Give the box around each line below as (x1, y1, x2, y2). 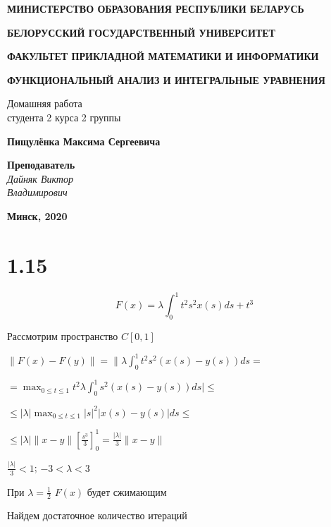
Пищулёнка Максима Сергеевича (7, 133, 161, 148)
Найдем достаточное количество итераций (7, 508, 187, 523)
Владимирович (7, 185, 68, 200)
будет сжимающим (87, 484, 167, 499)
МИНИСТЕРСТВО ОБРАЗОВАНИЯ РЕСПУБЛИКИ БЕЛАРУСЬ (7, 1, 304, 16)
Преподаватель (7, 157, 75, 172)
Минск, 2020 (7, 208, 68, 223)
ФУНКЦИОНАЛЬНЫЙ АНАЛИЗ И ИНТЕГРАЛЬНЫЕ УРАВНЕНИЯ (7, 72, 325, 87)
